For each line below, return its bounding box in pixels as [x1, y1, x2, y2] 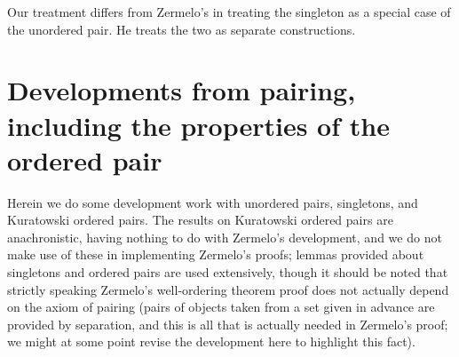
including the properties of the [7, 107, 390, 143]
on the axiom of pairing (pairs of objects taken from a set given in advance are [7, 297, 435, 316]
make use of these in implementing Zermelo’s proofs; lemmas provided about [7, 245, 424, 264]
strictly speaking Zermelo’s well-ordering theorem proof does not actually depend [7, 280, 449, 298]
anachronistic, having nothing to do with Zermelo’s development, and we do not [7, 227, 442, 246]
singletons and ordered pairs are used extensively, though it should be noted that [7, 263, 448, 282]
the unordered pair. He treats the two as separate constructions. [7, 20, 356, 38]
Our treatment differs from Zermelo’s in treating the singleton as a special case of [7, 3, 451, 20]
